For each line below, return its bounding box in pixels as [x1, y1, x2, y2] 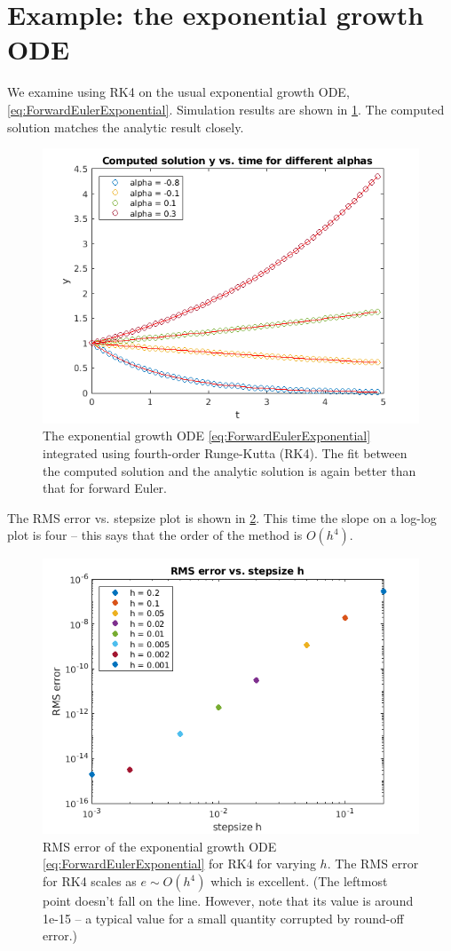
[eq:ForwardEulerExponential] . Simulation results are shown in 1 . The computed [7, 99, 445, 118]
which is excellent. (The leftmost [210, 872, 388, 890]
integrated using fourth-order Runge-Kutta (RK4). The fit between [43, 444, 407, 463]
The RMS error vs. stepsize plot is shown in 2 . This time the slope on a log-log [7, 508, 437, 527]
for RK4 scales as [43, 872, 137, 890]
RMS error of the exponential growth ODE [43, 836, 277, 855]
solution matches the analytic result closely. [7, 117, 244, 136]
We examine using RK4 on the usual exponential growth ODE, [7, 83, 350, 101]
